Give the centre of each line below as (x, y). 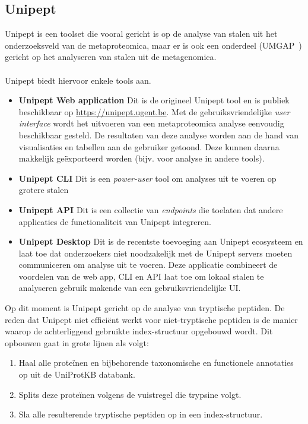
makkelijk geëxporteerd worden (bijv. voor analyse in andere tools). (142, 158)
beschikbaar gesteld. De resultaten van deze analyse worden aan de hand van (158, 135)
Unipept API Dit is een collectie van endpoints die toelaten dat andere (151, 209)
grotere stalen (44, 190)
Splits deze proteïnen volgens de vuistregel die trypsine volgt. (130, 394)
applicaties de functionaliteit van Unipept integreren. (115, 221)
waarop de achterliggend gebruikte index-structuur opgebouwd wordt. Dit (139, 331)
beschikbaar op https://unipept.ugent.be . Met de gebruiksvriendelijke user (154, 111)
